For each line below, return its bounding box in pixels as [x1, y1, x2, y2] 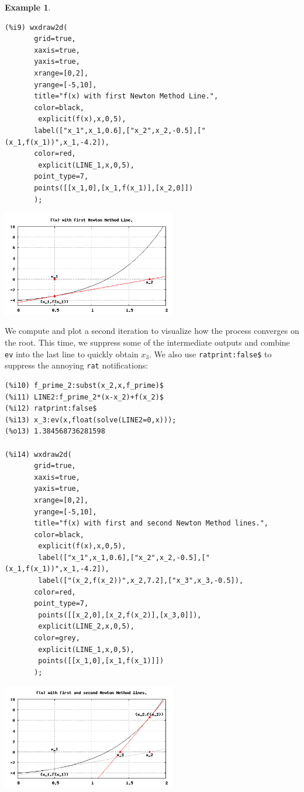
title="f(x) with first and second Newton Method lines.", [34, 519, 269, 528]
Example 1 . [5, 1, 51, 13]
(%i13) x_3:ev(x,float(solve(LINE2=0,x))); [5, 415, 177, 424]
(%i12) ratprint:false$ [5, 404, 97, 413]
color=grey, [34, 634, 80, 643]
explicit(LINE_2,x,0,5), [38, 622, 134, 631]
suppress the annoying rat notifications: [5, 359, 148, 371]
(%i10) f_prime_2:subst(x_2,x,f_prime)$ [5, 381, 164, 390]
